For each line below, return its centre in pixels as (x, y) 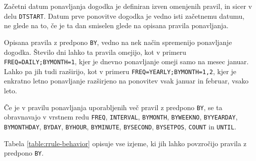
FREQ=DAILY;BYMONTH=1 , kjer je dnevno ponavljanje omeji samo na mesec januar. (126, 61)
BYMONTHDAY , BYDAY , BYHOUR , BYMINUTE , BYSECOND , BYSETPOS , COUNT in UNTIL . (120, 126)
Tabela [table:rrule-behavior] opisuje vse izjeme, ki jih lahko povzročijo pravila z (125, 143)
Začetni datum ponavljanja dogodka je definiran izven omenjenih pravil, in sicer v (128, 6)
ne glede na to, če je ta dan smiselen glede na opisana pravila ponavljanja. (116, 25)
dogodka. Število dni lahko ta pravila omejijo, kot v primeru (95, 52)
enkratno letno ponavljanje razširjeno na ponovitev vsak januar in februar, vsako (126, 81)
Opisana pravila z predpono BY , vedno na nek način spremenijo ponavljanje (118, 42)
